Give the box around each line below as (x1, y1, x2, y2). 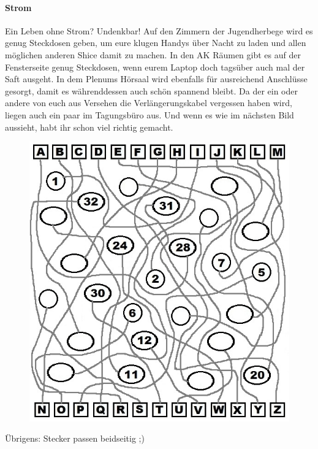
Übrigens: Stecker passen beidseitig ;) (5, 432, 145, 445)
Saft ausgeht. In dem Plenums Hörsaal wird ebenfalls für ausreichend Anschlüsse (5, 72, 308, 85)
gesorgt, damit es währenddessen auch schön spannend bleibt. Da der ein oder (5, 84, 298, 97)
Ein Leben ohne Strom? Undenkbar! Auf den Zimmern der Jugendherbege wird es (5, 24, 313, 37)
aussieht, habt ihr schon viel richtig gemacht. (5, 120, 173, 133)
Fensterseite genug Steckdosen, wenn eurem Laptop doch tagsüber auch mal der (5, 60, 305, 73)
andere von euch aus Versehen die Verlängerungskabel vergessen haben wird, (5, 96, 292, 109)
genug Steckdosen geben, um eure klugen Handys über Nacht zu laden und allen (5, 36, 306, 49)
